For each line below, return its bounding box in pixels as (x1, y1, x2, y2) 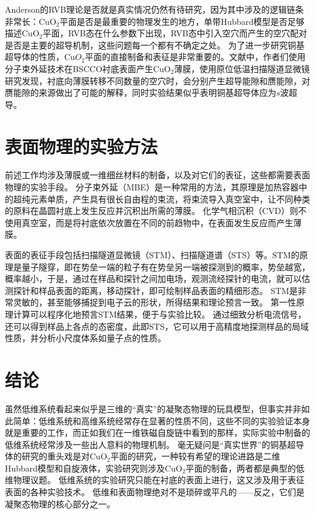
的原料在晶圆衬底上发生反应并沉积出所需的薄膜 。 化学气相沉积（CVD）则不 (5, 204, 307, 217)
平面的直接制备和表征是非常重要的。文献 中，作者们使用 (85, 50, 306, 63)
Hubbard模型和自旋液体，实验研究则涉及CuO (5, 461, 182, 474)
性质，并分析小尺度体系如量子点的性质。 (5, 332, 166, 344)
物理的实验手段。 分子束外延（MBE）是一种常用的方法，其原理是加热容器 (5, 181, 299, 193)
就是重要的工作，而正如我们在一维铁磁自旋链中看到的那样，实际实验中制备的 (5, 426, 310, 439)
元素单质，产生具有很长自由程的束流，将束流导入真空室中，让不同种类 (30, 192, 310, 205)
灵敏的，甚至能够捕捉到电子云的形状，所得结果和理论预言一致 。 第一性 (13, 296, 296, 309)
